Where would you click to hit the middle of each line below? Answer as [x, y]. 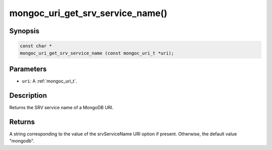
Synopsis [24, 31]
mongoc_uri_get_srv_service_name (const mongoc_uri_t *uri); [97, 53]
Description [28, 95]
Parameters [28, 69]
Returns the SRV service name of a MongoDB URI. [61, 107]
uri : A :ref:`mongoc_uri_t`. [50, 81]
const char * [36, 46]
